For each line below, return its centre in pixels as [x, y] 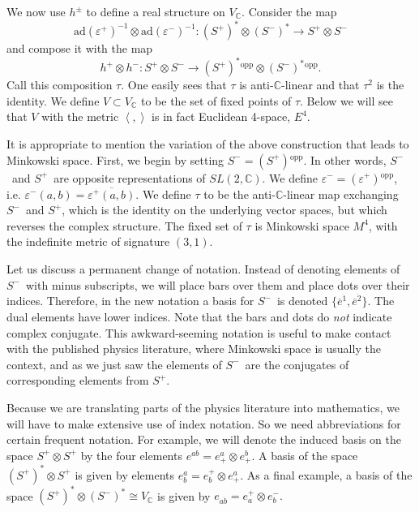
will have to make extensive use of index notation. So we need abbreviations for [204, 423]
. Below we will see [347, 100]
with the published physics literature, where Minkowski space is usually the [194, 349]
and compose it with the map [80, 48]
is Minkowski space [302, 225]
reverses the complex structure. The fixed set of [124, 225]
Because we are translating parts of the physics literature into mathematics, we [203, 407]
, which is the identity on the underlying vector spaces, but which [224, 210]
